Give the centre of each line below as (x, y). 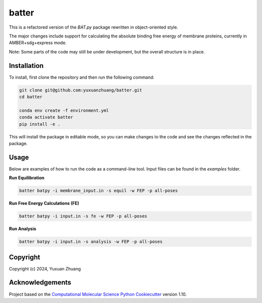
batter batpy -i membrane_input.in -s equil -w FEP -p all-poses (98, 191)
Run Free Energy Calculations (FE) (44, 203)
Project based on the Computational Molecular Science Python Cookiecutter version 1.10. (98, 294)
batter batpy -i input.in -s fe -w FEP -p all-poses (83, 216)
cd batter (31, 97)
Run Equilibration (27, 178)
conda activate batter (46, 117)
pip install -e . (40, 124)
